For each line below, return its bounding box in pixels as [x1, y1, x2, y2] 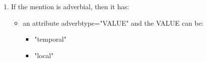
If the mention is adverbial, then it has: [11, 1, 129, 11]
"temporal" [34, 34, 67, 44]
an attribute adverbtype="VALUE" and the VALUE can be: [23, 17, 204, 28]
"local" [34, 50, 54, 60]
